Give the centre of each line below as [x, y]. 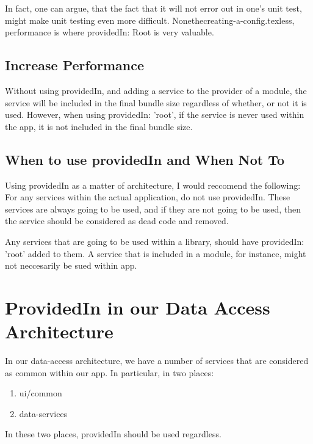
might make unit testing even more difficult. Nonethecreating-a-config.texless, [150, 20]
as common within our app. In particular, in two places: [110, 372]
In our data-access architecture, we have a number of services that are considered [157, 361]
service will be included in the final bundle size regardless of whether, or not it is [156, 102]
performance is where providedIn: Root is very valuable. [110, 32]
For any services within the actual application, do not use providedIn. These [148, 197]
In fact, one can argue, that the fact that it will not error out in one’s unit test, [153, 8]
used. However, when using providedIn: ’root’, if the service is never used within [155, 115]
